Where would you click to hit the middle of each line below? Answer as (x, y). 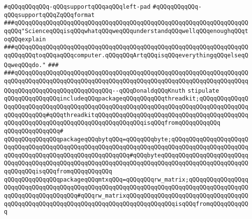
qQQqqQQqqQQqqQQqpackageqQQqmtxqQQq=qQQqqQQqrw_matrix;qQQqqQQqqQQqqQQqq (126, 179)
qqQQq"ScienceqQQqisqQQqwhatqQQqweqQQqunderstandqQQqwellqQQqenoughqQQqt (126, 31)
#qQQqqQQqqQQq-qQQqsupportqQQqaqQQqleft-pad (77, 7)
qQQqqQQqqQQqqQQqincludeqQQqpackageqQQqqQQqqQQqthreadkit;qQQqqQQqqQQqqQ (126, 99)
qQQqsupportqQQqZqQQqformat (49, 15)
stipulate (203, 91)
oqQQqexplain (25, 39)
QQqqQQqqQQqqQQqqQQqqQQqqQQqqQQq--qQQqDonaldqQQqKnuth (95, 91)
